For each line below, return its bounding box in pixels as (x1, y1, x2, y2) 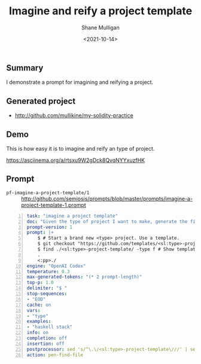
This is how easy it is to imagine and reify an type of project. (6, 145, 155, 152)
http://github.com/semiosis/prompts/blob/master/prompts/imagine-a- (21, 195, 193, 202)
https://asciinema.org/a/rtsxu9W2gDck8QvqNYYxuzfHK (6, 157, 145, 164)
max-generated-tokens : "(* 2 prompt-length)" (26, 274, 142, 280)
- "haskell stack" (26, 324, 73, 330)
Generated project (6, 96, 76, 106)
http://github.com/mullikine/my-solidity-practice (14, 112, 133, 119)
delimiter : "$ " (26, 285, 68, 291)
